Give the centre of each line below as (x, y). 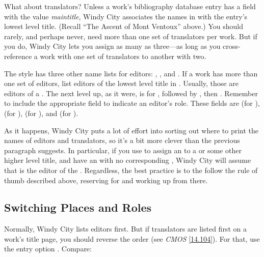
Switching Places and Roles (78, 207)
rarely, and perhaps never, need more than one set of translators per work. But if (131, 36)
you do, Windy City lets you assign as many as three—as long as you (112, 46)
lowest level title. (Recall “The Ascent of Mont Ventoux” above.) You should (124, 26)
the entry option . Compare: (48, 249)
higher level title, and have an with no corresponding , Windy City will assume (128, 160)
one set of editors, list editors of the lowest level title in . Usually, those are (121, 83)
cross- (232, 46)
